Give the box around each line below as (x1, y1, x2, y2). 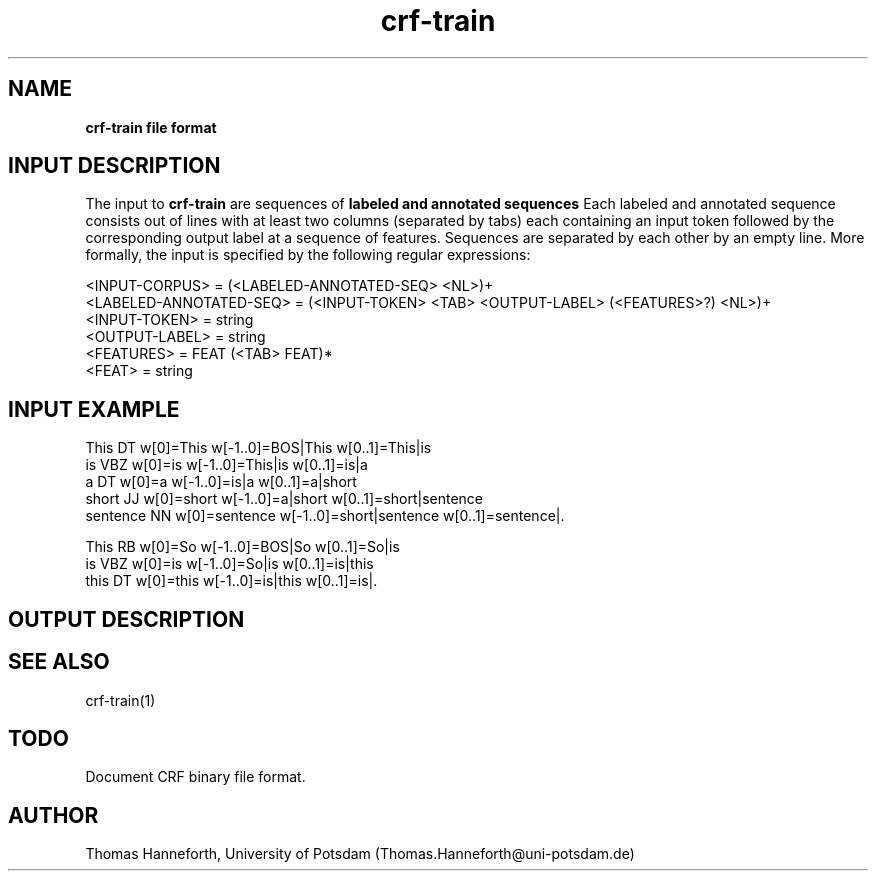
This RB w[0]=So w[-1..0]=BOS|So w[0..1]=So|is (85, 538, 400, 556)
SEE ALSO (8, 649, 110, 675)
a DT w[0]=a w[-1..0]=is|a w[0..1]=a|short (85, 473, 357, 491)
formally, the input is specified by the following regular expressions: (85, 246, 531, 264)
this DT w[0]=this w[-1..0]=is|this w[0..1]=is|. (85, 572, 378, 590)
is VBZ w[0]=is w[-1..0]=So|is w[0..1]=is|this (85, 555, 374, 573)
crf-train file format (85, 118, 217, 136)
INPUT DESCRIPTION (8, 153, 221, 179)
